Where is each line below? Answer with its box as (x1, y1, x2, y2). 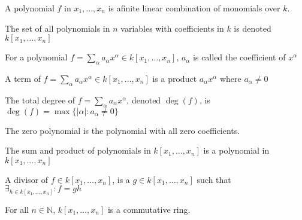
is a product (152, 72, 197, 84)
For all (5, 203, 29, 215)
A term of (5, 72, 41, 84)
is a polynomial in (203, 144, 270, 157)
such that (197, 173, 231, 185)
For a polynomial (5, 51, 68, 63)
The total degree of (5, 93, 75, 106)
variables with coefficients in (120, 22, 224, 34)
